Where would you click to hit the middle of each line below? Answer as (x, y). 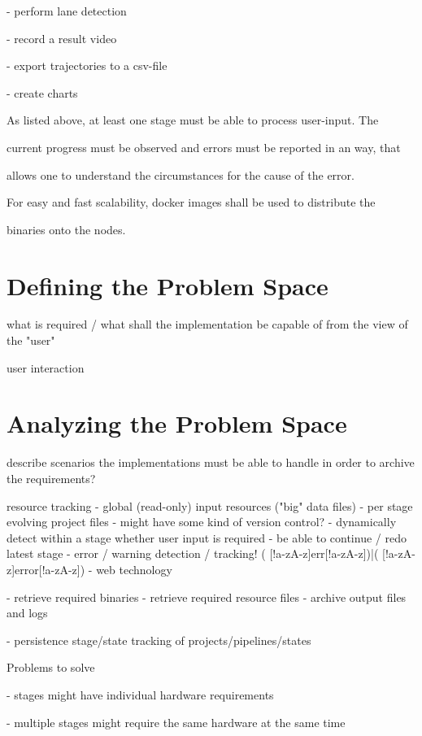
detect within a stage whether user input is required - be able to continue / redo (207, 537)
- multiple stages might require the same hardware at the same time (176, 722)
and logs (27, 613)
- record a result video (62, 38)
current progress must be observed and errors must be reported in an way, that (204, 147)
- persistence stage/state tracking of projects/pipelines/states (159, 640)
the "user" (31, 340)
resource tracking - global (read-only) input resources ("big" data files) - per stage (210, 505)
